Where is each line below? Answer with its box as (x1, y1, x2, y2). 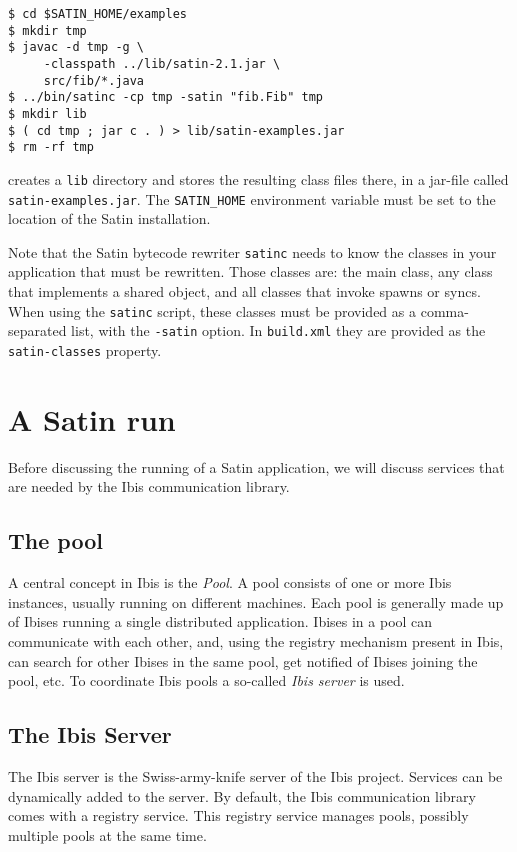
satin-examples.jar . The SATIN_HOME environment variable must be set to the (8, 188, 496, 209)
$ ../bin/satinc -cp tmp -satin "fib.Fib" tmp (8, 90, 323, 105)
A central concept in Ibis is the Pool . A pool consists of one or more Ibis (8, 572, 452, 593)
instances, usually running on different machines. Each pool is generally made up (8, 591, 504, 612)
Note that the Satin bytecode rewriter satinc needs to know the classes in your (8, 241, 497, 262)
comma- (420, 300, 469, 321)
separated (8, 320, 67, 341)
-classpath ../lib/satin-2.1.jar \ (43, 56, 281, 71)
